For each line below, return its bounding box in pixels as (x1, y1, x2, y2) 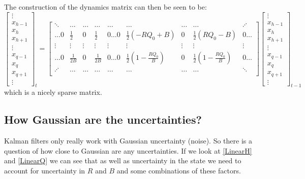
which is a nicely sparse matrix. (4, 87, 102, 97)
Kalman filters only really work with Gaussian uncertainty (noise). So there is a (4, 135, 252, 146)
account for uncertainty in (4, 165, 85, 175)
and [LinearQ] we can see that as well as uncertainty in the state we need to (4, 155, 241, 166)
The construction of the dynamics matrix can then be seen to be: (4, 2, 207, 12)
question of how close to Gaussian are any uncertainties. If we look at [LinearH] (4, 145, 252, 156)
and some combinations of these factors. (116, 165, 241, 175)
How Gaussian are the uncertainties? (4, 112, 202, 127)
